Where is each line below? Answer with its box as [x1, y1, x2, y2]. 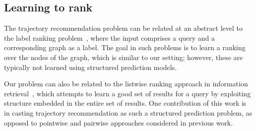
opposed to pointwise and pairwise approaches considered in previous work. [4, 117, 233, 128]
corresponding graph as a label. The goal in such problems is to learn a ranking [4, 42, 246, 53]
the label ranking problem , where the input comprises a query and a [4, 32, 215, 43]
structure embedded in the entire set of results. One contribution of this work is [4, 98, 247, 108]
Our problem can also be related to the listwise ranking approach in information [4, 78, 248, 89]
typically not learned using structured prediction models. [4, 62, 177, 72]
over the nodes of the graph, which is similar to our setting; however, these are [4, 52, 243, 62]
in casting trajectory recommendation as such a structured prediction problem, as [4, 107, 252, 118]
